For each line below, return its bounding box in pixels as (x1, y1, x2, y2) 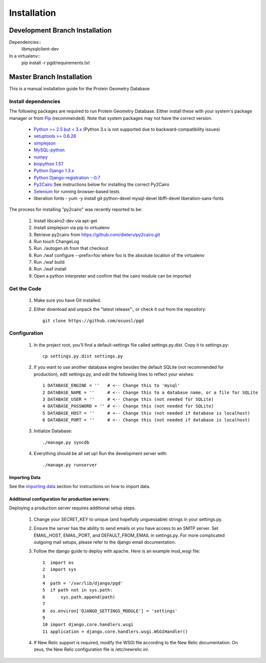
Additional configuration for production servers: (9, 496, 110, 502)
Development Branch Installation (9, 26, 112, 35)
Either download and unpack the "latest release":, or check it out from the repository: (33, 306, 206, 313)
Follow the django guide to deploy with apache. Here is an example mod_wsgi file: (33, 548, 200, 554)
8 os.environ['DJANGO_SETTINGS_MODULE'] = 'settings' (42, 608, 178, 614)
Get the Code (9, 285, 41, 292)
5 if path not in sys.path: (42, 587, 113, 593)
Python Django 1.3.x (33, 168, 74, 174)
